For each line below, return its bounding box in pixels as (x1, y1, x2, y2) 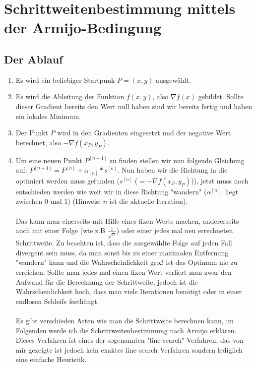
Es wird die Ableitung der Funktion (15, 91, 125, 102)
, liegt (221, 186, 239, 196)
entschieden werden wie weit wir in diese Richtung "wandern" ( (15, 186, 207, 196)
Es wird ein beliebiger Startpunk (15, 74, 115, 85)
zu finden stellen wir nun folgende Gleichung (109, 155, 245, 165)
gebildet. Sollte (198, 91, 244, 102)
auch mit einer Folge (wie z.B (15, 225, 105, 236)
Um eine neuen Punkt (15, 155, 82, 165)
